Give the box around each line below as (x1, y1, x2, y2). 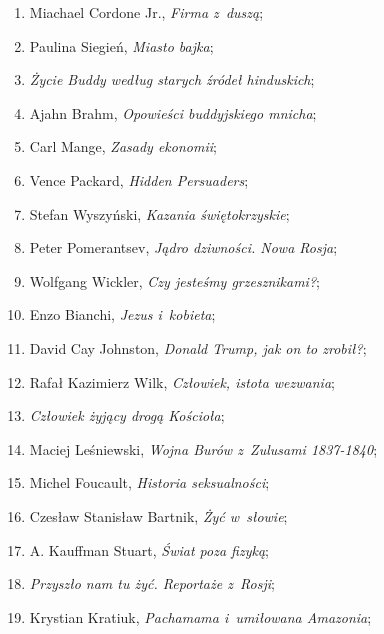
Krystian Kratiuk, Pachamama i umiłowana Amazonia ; (29, 606, 372, 627)
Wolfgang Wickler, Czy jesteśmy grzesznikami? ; (29, 270, 320, 291)
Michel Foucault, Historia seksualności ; (29, 472, 270, 493)
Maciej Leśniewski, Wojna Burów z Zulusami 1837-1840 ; (29, 438, 378, 459)
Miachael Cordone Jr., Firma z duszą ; (29, 2, 264, 22)
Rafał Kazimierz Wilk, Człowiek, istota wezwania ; (29, 371, 335, 392)
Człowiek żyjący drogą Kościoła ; (29, 405, 225, 426)
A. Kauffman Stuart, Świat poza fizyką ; (29, 539, 269, 560)
